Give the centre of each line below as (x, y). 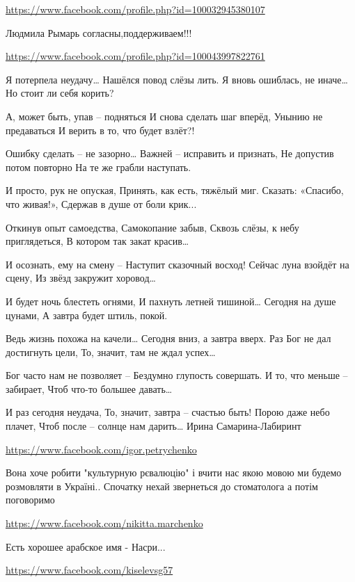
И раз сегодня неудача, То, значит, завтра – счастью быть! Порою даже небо (168, 412)
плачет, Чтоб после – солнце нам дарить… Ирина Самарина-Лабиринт (153, 426)
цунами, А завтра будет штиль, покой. (87, 315)
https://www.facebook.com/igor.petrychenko (101, 449)
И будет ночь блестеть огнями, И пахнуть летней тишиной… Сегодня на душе (171, 301)
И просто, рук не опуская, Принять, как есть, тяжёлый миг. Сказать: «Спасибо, (175, 190)
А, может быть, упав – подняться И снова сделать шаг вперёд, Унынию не (164, 116)
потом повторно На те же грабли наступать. (98, 167)
